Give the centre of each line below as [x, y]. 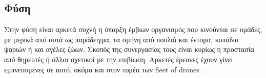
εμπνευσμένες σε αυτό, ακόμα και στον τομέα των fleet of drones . [104, 69]
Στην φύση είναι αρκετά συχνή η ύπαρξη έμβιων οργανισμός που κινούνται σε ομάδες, [133, 29]
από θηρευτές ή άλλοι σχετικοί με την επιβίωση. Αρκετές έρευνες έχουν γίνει [119, 59]
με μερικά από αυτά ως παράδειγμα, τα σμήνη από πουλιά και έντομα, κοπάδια [121, 39]
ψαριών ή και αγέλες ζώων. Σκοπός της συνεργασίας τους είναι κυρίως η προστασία [129, 49]
